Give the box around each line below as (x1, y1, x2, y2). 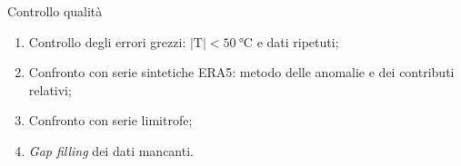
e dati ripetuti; (256, 32, 339, 51)
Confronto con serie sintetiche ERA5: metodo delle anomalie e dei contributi (28, 63, 455, 82)
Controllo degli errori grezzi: (28, 32, 186, 51)
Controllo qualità (7, 2, 103, 20)
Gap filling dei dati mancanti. (28, 141, 194, 160)
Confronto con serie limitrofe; (28, 111, 193, 130)
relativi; (28, 80, 72, 99)
